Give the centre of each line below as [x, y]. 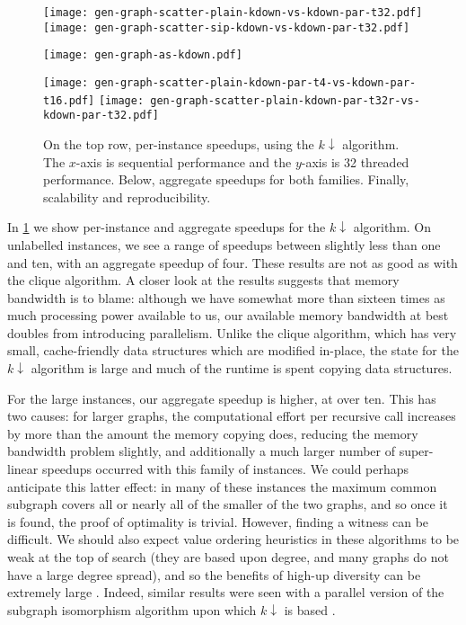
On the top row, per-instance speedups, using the [179, 143]
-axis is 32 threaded [355, 161]
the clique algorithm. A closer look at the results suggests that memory [203, 280]
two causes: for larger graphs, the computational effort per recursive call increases [232, 416]
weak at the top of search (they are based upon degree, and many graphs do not [228, 557]
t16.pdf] [69, 100]
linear [23, 469]
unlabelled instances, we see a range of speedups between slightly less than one [224, 244]
